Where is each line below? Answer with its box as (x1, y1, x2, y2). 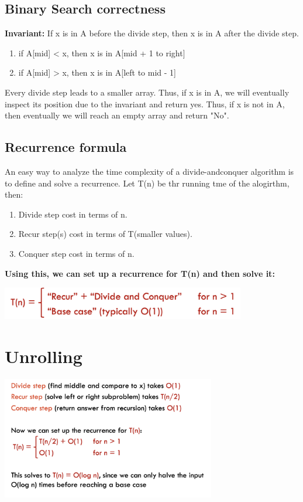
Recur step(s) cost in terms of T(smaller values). (18, 228, 192, 240)
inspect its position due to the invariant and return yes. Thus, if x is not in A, (5, 97, 285, 110)
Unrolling (5, 344, 82, 368)
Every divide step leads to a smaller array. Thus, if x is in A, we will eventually (5, 86, 290, 98)
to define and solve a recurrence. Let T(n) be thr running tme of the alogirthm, (5, 177, 290, 189)
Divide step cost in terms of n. (18, 208, 128, 220)
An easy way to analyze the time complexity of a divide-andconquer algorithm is (5, 165, 294, 177)
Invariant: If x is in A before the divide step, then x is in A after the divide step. (5, 27, 299, 39)
